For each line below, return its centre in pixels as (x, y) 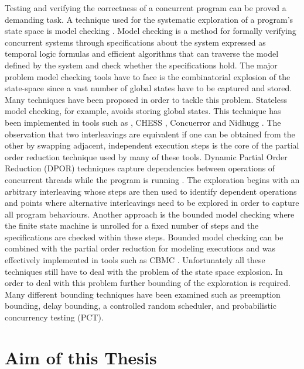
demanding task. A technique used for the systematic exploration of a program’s (149, 19)
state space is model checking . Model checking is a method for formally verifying (151, 31)
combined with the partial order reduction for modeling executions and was (140, 248)
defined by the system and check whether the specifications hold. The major (141, 65)
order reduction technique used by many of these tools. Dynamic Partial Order (146, 156)
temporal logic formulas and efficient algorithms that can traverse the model (142, 54)
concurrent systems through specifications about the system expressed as (135, 42)
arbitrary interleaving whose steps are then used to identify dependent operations (151, 191)
